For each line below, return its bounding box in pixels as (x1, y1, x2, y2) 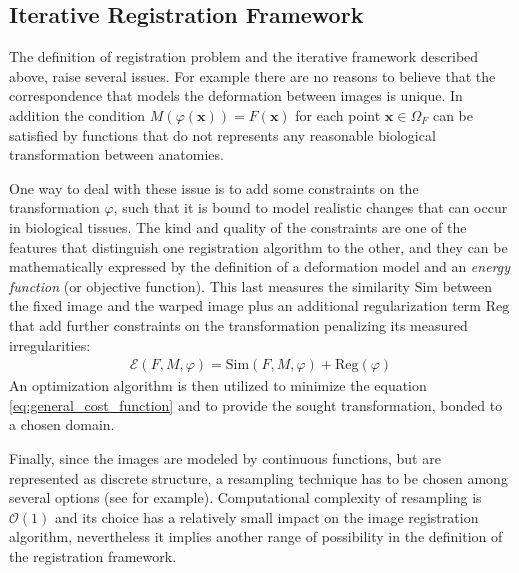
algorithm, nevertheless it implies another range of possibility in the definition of (9, 526, 503, 547)
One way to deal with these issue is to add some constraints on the (9, 177, 419, 198)
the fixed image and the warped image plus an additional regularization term (9, 295, 481, 316)
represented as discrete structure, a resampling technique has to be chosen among (9, 467, 508, 488)
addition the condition (9, 104, 146, 125)
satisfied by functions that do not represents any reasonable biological (9, 124, 436, 145)
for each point (295, 104, 381, 125)
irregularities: (9, 334, 91, 355)
